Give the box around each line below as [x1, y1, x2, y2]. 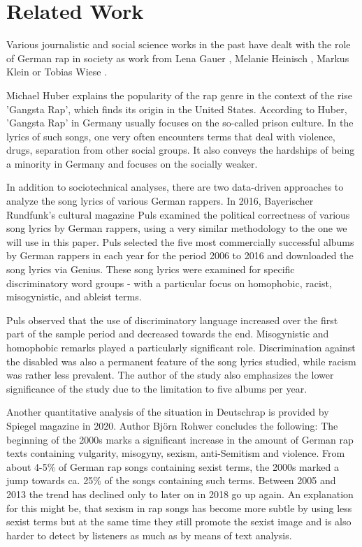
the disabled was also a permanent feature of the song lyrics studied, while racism [6, 353, 356, 368]
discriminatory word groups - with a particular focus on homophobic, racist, [6, 275, 332, 290]
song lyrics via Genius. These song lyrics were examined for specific [6, 262, 295, 277]
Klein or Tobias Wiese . [6, 64, 108, 79]
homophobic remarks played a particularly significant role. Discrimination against [6, 340, 356, 354]
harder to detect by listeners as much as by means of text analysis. [6, 527, 292, 542]
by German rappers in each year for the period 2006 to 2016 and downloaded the [6, 248, 354, 263]
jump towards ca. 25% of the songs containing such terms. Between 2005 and [6, 473, 336, 488]
